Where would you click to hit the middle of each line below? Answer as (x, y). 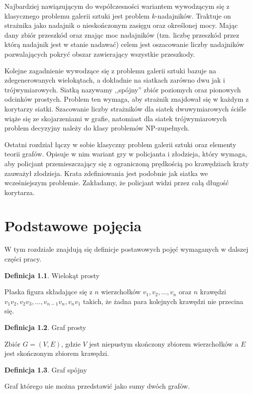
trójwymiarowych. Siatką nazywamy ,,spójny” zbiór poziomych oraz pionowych (123, 89)
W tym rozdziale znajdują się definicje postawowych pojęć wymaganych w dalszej (126, 249)
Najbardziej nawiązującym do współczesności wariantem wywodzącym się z (117, 6)
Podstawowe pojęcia (73, 226)
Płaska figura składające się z (49, 292)
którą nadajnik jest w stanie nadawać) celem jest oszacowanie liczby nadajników (124, 44)
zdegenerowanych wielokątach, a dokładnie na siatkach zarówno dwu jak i (115, 80)
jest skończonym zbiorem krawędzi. (57, 353)
